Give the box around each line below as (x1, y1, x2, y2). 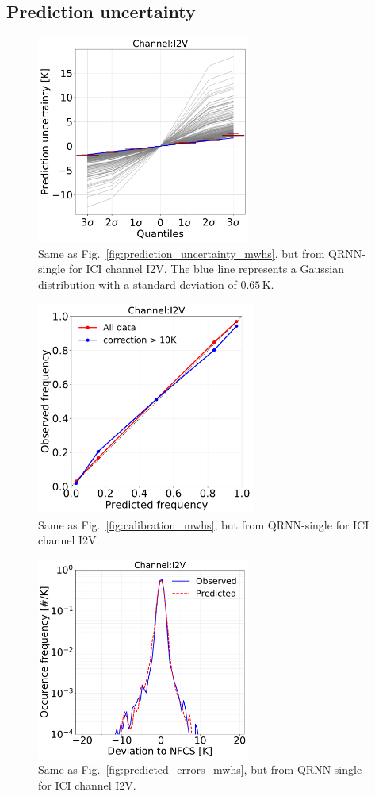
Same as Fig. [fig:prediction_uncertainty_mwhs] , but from (38, 244, 325, 261)
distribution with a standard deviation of (38, 276, 237, 293)
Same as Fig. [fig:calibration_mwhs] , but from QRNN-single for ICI (38, 516, 369, 533)
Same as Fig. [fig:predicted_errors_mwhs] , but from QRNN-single (38, 761, 362, 778)
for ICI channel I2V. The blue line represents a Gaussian (68, 260, 344, 277)
